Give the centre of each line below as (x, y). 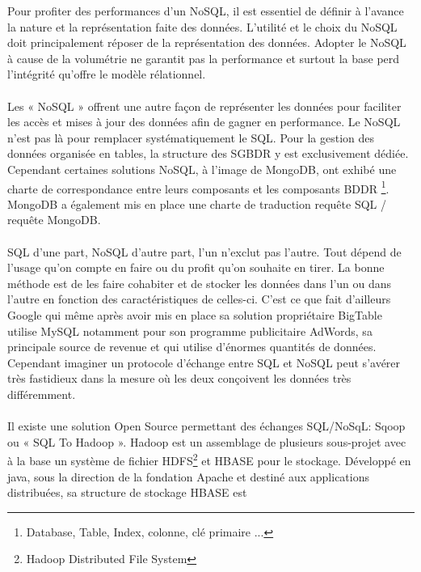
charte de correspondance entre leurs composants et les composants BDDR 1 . (198, 187)
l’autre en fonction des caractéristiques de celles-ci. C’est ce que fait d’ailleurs (199, 299)
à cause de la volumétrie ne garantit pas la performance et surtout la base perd (204, 58)
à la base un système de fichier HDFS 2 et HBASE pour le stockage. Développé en (209, 459)
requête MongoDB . (54, 220)
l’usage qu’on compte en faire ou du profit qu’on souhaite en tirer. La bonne (196, 267)
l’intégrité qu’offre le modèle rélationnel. (107, 74)
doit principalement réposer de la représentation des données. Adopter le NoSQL (207, 42)
